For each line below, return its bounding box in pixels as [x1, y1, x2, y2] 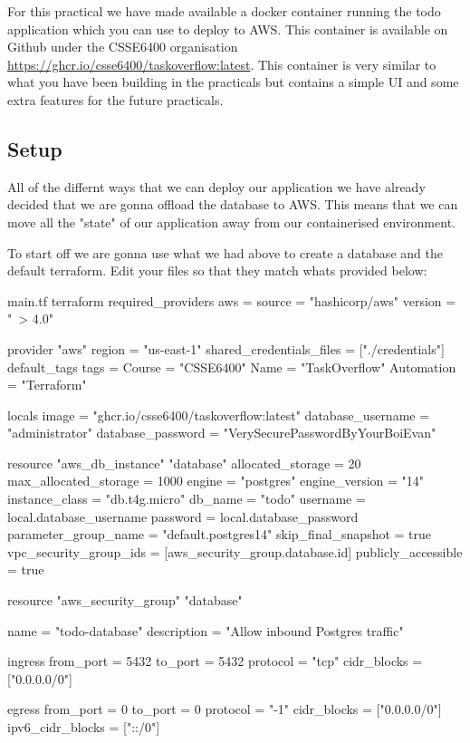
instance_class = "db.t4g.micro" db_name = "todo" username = [7, 489, 366, 508]
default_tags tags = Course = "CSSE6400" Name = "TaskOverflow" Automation [7, 357, 456, 376]
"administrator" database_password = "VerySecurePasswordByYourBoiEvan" [7, 423, 436, 442]
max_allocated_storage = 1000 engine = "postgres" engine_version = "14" [7, 471, 425, 490]
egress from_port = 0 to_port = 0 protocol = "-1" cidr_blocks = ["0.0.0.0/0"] [7, 700, 442, 719]
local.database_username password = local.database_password [7, 507, 359, 526]
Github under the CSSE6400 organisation [7, 37, 238, 56]
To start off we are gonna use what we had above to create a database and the [7, 243, 443, 262]
